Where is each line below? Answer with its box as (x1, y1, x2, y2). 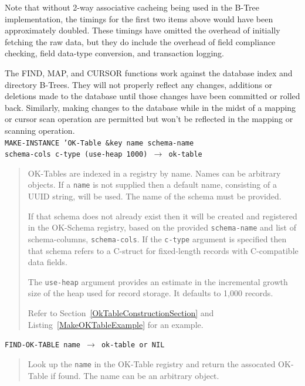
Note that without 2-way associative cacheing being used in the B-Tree (5, 1, 260, 13)
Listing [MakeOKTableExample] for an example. (28, 318, 204, 330)
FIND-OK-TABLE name (5, 341, 80, 350)
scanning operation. (5, 124, 75, 136)
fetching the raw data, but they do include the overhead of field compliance (5, 35, 276, 48)
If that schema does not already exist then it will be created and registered (28, 209, 297, 222)
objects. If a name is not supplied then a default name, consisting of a (28, 178, 277, 191)
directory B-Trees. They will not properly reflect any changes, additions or (5, 78, 273, 90)
